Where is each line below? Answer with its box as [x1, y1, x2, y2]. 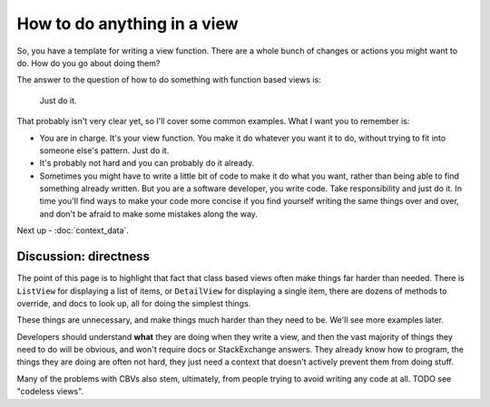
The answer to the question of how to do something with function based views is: [16, 74, 321, 85]
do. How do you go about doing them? [16, 57, 161, 68]
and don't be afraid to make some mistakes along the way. [39, 208, 259, 219]
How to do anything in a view [16, 14, 240, 34]
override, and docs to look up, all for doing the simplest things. [16, 297, 251, 308]
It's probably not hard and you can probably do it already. [39, 158, 255, 169]
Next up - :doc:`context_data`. [16, 225, 129, 236]
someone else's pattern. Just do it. [39, 145, 170, 156]
